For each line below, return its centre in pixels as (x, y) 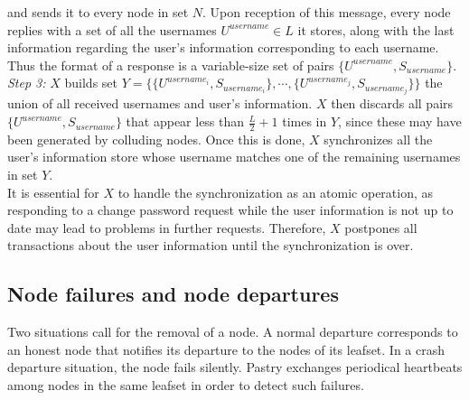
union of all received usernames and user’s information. (160, 103)
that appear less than (185, 121)
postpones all (381, 227)
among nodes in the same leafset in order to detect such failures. (186, 385)
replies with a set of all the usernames (112, 29)
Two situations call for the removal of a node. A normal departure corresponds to (233, 332)
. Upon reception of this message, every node (327, 12)
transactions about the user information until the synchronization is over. (211, 245)
